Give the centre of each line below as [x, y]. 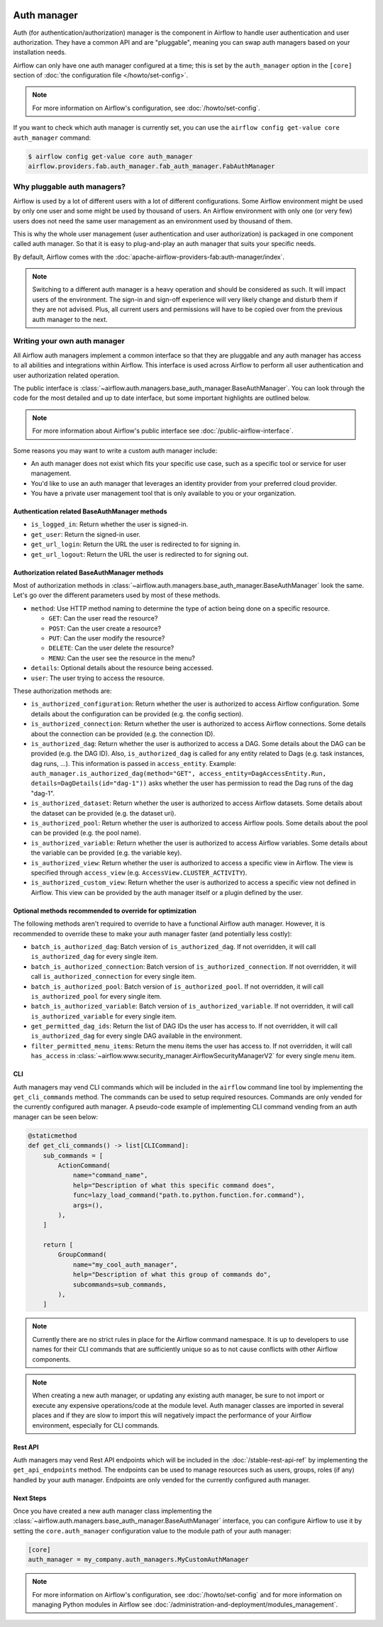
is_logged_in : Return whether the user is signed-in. [109, 524]
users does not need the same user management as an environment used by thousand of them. [153, 221]
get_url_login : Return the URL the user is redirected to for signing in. [136, 544]
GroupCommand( [82, 1255]
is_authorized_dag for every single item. [94, 957]
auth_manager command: [52, 138]
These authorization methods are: [62, 691]
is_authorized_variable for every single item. [104, 1016]
